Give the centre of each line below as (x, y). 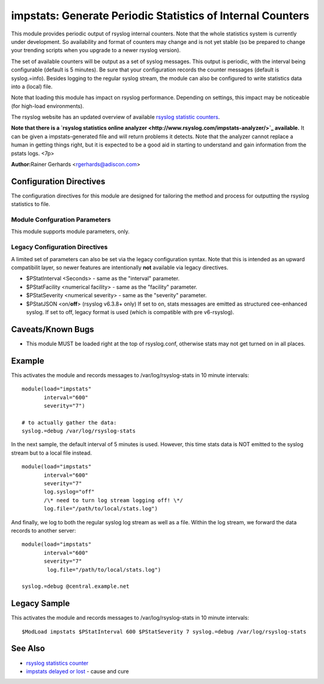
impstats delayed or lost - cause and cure (77, 671)
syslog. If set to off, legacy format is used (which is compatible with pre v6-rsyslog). (130, 312)
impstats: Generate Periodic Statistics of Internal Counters (160, 16)
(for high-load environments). (47, 106)
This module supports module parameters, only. (70, 232)
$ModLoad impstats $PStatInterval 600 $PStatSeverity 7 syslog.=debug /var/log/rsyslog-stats (164, 631)
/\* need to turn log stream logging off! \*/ (113, 500)
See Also (28, 649)
